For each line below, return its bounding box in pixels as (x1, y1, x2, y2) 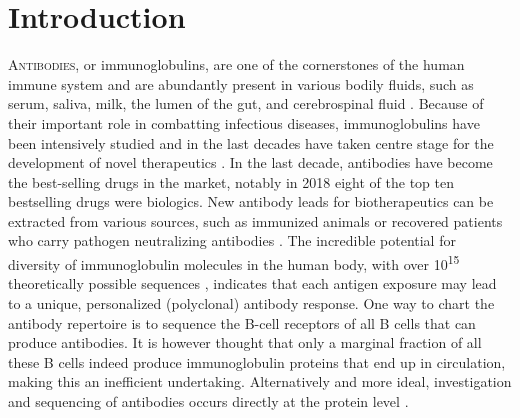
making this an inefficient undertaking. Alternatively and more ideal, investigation (8, 371, 512, 392)
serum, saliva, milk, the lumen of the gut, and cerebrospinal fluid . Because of (8, 93, 484, 114)
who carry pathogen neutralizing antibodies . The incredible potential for (8, 230, 456, 251)
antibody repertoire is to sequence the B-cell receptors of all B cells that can (8, 312, 476, 333)
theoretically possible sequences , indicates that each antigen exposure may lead (8, 273, 497, 294)
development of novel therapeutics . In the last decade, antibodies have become (8, 152, 493, 173)
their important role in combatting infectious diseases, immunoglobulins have (8, 112, 480, 133)
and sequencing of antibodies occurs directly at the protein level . (8, 390, 409, 411)
